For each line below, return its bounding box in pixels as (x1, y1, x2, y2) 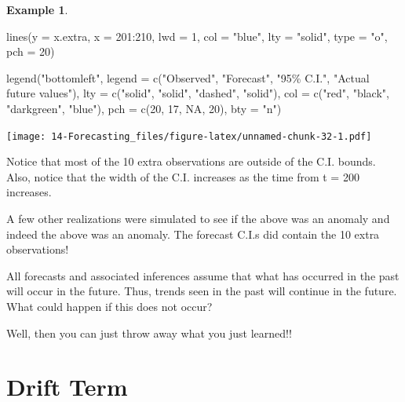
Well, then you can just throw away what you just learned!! (6, 324, 292, 341)
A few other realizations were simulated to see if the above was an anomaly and (6, 210, 390, 226)
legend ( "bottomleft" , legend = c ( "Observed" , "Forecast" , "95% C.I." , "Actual (6, 69, 370, 86)
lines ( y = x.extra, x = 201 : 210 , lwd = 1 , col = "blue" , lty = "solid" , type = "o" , (6, 27, 388, 44)
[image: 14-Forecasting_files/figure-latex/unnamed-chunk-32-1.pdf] (6, 130, 372, 142)
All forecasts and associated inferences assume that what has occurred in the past (6, 267, 400, 283)
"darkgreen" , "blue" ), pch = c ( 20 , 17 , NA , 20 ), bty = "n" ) (6, 100, 282, 116)
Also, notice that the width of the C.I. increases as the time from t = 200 (6, 168, 359, 185)
